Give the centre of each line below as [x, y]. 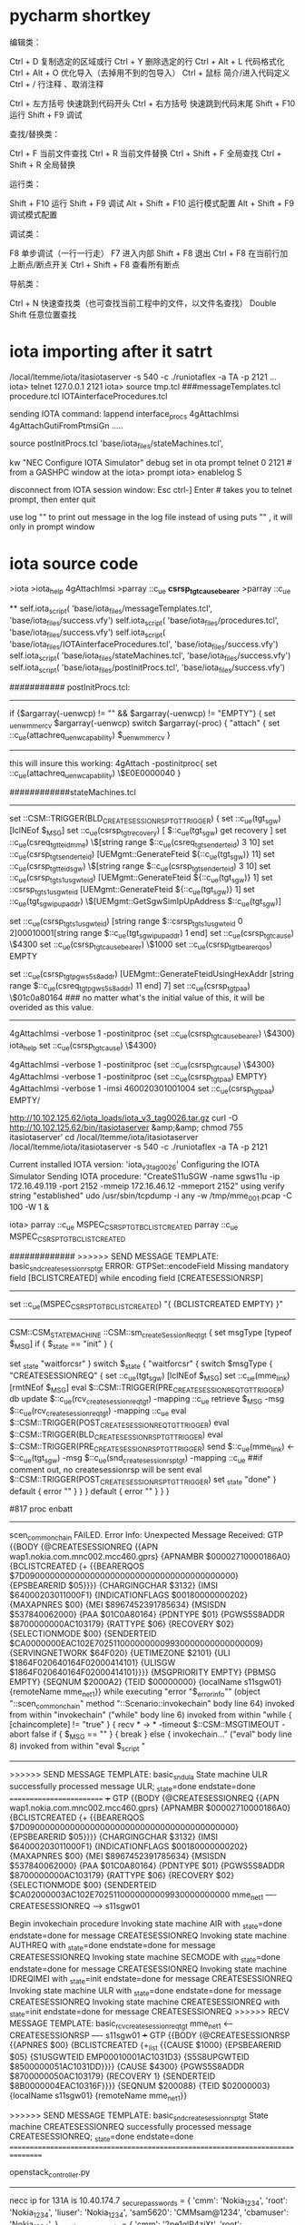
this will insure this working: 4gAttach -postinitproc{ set [113, 763]
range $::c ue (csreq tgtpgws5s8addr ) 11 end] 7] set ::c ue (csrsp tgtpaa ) [130, 986]
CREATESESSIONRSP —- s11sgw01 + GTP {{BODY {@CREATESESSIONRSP [150, 2035]
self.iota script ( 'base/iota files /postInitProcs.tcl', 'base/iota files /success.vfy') [148, 668]
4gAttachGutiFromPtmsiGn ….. [67, 425]
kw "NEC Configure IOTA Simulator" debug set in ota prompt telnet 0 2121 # [151, 463]
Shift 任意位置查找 [43, 314]
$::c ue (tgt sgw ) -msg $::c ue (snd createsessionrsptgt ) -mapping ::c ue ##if [136, 1459]
